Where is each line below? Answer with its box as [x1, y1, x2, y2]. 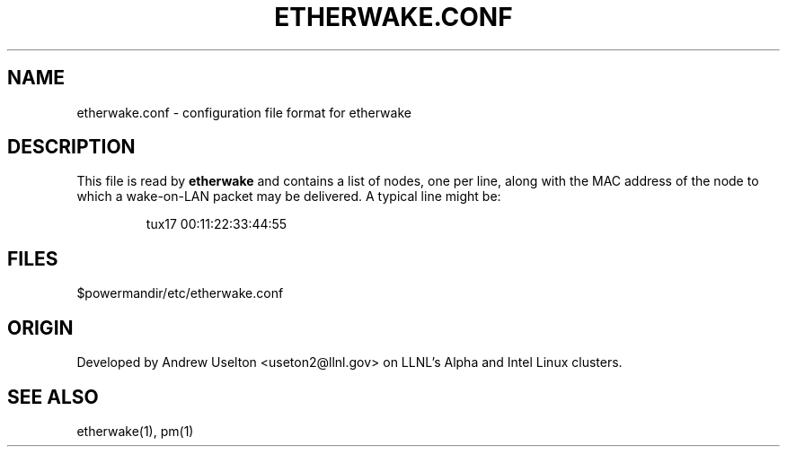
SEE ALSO [7, 385, 99, 408]
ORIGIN [7, 316, 74, 339]
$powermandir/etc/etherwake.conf [76, 285, 284, 301]
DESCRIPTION [7, 135, 136, 159]
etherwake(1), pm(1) [76, 423, 194, 439]
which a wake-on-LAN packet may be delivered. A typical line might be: [76, 188, 501, 205]
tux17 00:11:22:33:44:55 [146, 216, 287, 232]
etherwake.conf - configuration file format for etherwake [76, 104, 411, 120]
